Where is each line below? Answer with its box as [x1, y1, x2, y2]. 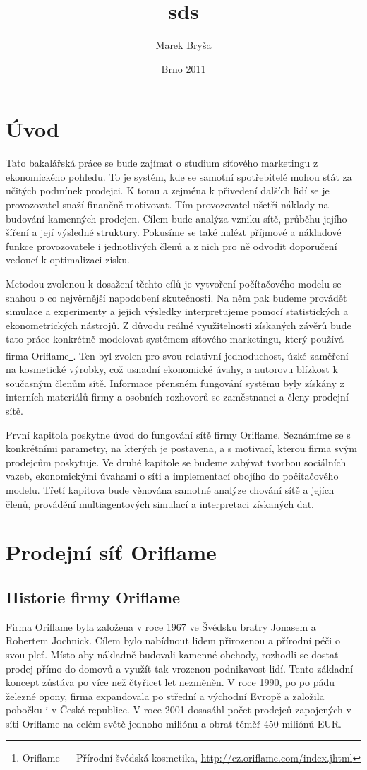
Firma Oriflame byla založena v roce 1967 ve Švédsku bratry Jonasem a [6, 619, 316, 634]
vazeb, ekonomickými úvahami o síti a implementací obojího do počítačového [6, 468, 339, 483]
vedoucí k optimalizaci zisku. [6, 252, 130, 267]
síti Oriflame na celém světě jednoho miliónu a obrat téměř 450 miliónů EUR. [6, 716, 342, 730]
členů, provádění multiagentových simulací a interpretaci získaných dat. [6, 496, 314, 511]
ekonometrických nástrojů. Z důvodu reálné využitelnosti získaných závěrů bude [6, 317, 351, 332]
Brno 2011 [161, 61, 206, 76]
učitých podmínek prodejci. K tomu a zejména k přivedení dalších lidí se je [6, 183, 330, 198]
